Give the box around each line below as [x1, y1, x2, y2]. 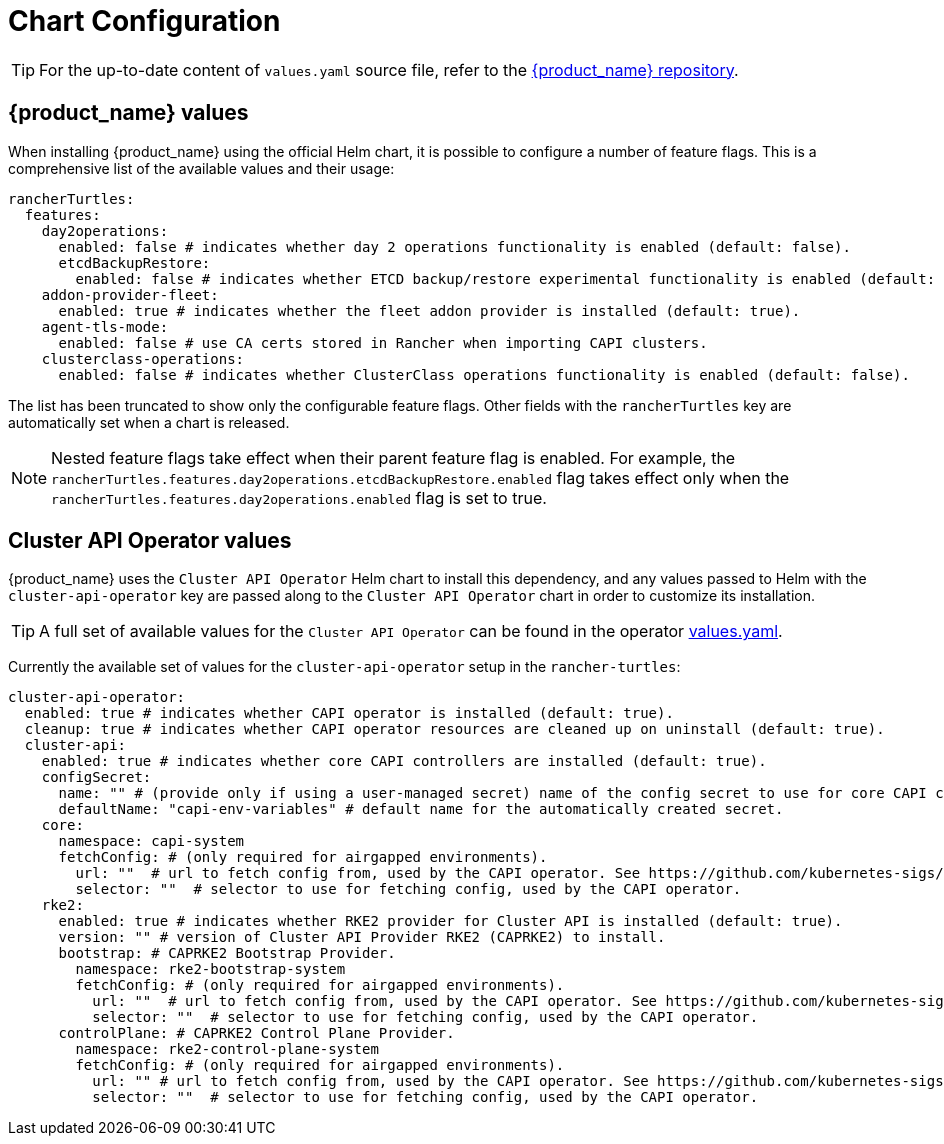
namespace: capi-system [58, 833, 245, 850]
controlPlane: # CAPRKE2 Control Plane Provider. [58, 1025, 455, 1042]
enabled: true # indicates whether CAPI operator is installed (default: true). [24, 705, 674, 722]
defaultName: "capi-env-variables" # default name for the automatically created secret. [58, 801, 784, 818]
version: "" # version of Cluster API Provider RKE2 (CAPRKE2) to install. [58, 929, 666, 946]
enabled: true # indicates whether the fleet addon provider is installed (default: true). [58, 302, 801, 319]
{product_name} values [8, 100, 249, 126]
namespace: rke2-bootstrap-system [75, 961, 346, 978]
